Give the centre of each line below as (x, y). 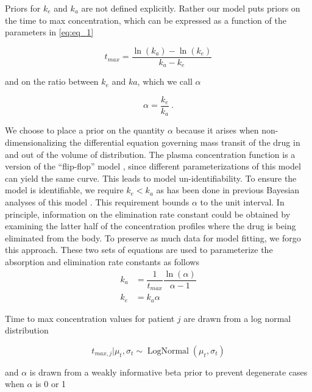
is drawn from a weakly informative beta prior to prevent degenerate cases (168, 372)
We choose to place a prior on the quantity (85, 130)
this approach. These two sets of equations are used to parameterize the (139, 250)
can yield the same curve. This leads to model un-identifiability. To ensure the (151, 178)
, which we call (165, 81)
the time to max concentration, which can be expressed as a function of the (146, 20)
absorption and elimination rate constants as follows (102, 261)
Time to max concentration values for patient (90, 318)
